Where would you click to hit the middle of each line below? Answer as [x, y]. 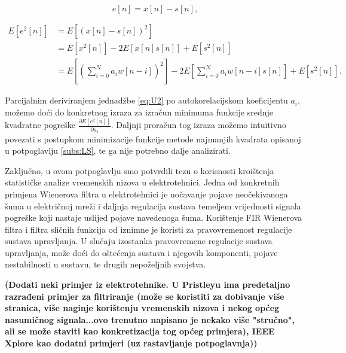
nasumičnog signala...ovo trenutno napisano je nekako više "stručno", [150, 319]
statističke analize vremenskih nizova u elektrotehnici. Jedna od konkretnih [142, 182]
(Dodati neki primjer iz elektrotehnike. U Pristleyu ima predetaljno [148, 284]
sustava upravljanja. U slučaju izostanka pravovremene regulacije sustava [139, 241]
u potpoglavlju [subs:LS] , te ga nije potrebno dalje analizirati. [118, 150]
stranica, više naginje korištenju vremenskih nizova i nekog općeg [142, 308]
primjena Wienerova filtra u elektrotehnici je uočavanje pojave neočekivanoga [146, 194]
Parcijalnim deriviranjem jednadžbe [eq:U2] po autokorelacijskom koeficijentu [146, 100]
